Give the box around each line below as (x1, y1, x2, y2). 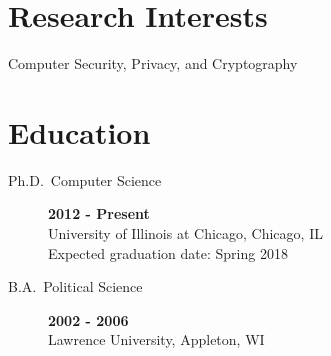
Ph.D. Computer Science (8, 169, 162, 190)
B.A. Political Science (8, 276, 143, 297)
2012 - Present (48, 203, 150, 224)
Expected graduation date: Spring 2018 (48, 242, 288, 263)
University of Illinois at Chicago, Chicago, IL (48, 223, 323, 244)
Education (8, 111, 151, 152)
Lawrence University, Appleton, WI (48, 329, 265, 350)
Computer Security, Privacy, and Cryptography (8, 53, 298, 74)
